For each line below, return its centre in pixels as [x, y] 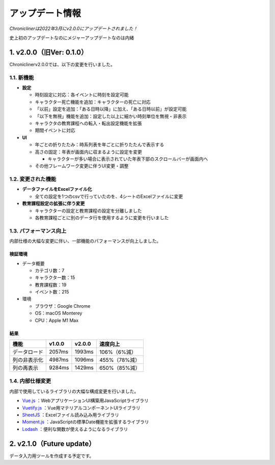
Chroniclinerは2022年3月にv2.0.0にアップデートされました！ [74, 28]
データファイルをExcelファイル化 [57, 189]
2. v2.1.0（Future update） [52, 443]
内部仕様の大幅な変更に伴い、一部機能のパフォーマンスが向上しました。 [85, 241]
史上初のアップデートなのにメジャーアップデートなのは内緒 [72, 38]
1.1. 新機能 [22, 77]
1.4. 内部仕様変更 [30, 381]
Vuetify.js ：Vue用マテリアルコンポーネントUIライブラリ [81, 408]
